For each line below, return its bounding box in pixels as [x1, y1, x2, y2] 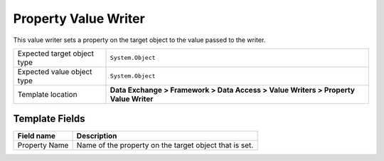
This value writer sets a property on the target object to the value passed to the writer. [13, 36, 266, 44]
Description [76, 131, 117, 141]
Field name [17, 131, 56, 141]
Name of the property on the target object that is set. [76, 140, 254, 150]
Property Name [17, 140, 69, 150]
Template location [17, 89, 78, 99]
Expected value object [17, 66, 92, 76]
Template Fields [13, 113, 85, 125]
